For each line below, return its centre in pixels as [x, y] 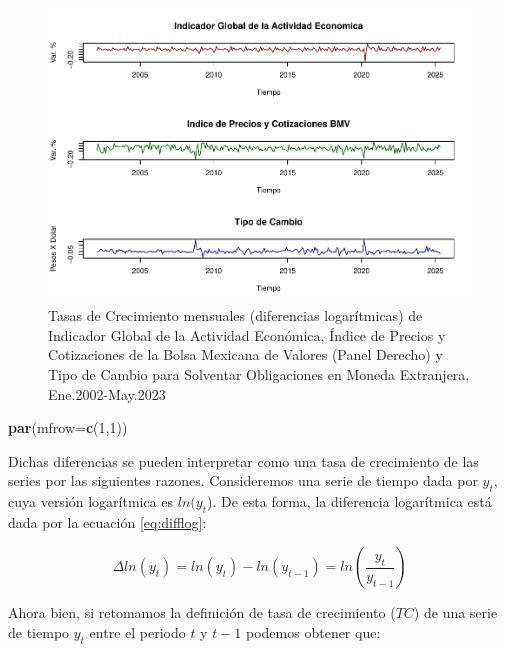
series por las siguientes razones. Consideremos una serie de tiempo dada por [243, 480]
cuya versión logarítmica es [91, 501]
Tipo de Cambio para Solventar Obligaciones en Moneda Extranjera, [259, 373]
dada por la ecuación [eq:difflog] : [107, 521]
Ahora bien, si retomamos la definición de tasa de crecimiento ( [202, 612]
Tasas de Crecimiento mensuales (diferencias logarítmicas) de [235, 315]
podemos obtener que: [313, 632]
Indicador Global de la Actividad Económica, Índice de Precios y [247, 334]
